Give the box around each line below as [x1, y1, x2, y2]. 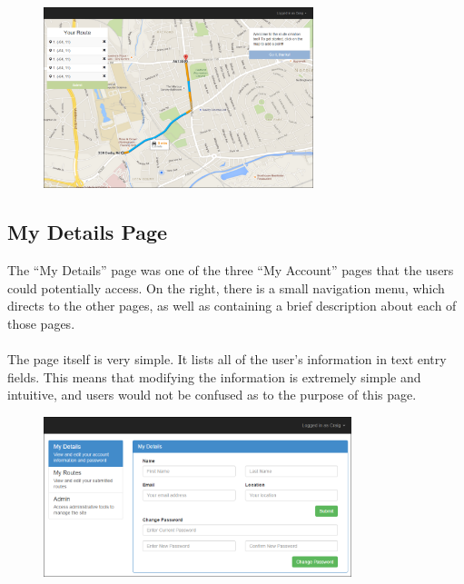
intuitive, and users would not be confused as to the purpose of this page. [7, 385, 417, 404]
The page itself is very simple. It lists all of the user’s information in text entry [7, 350, 447, 369]
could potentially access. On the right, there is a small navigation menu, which [7, 278, 445, 297]
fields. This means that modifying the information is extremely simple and [7, 367, 421, 386]
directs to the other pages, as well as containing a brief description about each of [7, 296, 457, 315]
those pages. [7, 313, 75, 332]
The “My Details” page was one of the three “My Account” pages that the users [7, 261, 454, 280]
